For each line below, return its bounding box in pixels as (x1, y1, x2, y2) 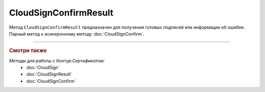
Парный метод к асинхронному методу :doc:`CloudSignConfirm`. (9, 31, 145, 37)
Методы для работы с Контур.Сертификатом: (9, 57, 105, 63)
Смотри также (9, 47, 47, 54)
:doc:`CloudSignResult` (26, 71, 72, 77)
